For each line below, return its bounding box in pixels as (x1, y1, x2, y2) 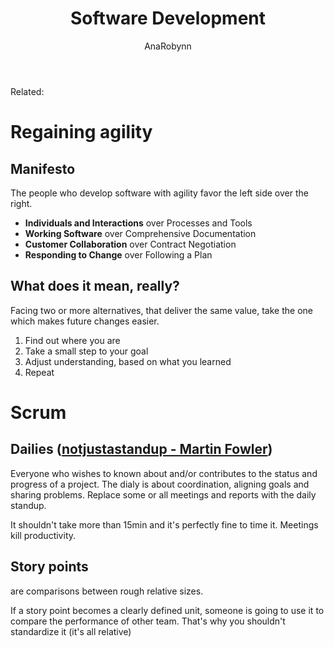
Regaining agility (10, 121, 153, 144)
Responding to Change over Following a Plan (24, 248, 213, 261)
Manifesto (10, 160, 76, 177)
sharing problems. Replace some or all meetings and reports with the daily (10, 488, 317, 501)
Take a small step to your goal (24, 345, 149, 357)
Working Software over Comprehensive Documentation (24, 227, 257, 239)
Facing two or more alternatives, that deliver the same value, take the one (10, 304, 313, 316)
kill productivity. (10, 529, 77, 541)
